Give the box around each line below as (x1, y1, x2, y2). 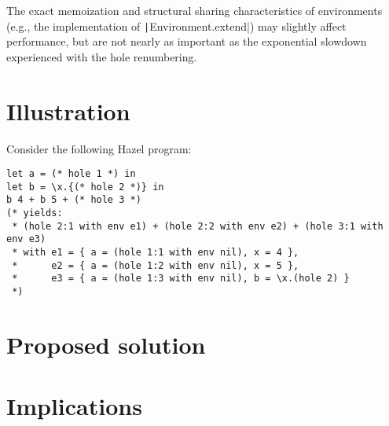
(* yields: (6, 207, 63, 219)
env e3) (6, 233, 46, 245)
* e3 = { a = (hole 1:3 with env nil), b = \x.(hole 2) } (12, 273, 350, 285)
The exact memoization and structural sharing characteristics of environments (6, 2, 383, 18)
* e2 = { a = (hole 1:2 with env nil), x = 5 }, (12, 259, 299, 271)
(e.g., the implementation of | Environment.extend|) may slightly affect (6, 17, 347, 34)
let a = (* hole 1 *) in (6, 168, 136, 180)
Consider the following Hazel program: (6, 140, 192, 156)
